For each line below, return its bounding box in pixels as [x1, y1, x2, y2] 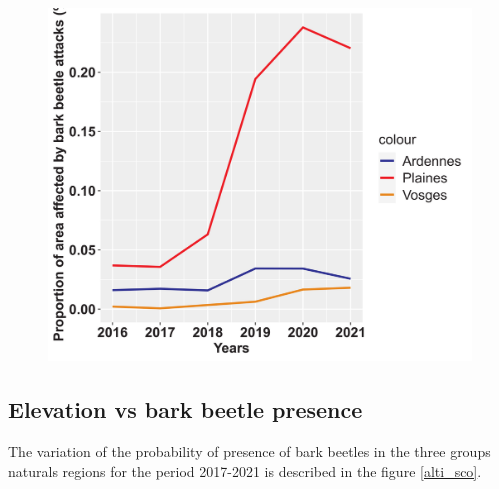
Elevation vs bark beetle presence [8, 394, 363, 425]
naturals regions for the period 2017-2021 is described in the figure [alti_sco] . [8, 460, 482, 481]
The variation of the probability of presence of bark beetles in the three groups [8, 440, 491, 461]
